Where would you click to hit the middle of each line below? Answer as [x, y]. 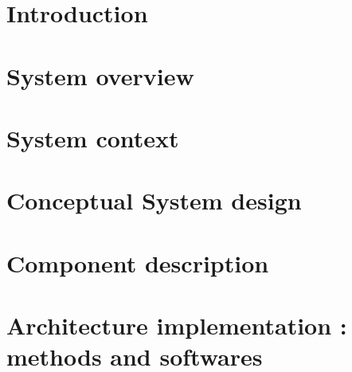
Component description [138, 262]
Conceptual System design [154, 200]
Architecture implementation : [177, 325]
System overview [100, 75]
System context [93, 137]
